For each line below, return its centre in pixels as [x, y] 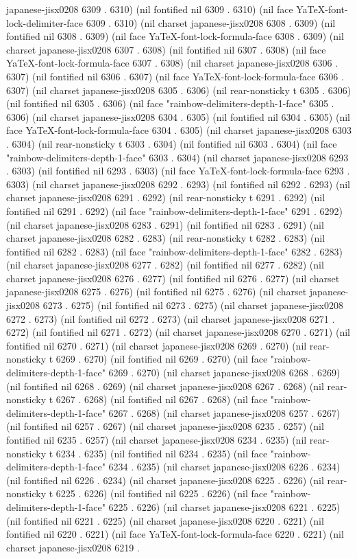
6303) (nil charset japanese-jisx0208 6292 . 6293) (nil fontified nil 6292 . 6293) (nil [178, 184]
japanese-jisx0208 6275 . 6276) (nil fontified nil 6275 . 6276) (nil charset [157, 292]
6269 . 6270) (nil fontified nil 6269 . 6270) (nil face [162, 359]
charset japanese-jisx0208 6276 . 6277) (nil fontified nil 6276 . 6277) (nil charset [173, 278]
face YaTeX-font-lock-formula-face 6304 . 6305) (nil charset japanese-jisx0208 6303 [179, 130]
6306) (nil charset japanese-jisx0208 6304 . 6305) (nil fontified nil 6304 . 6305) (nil [178, 116]
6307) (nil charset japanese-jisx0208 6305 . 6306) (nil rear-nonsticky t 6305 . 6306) [179, 90]
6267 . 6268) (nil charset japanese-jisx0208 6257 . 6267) [224, 412]
